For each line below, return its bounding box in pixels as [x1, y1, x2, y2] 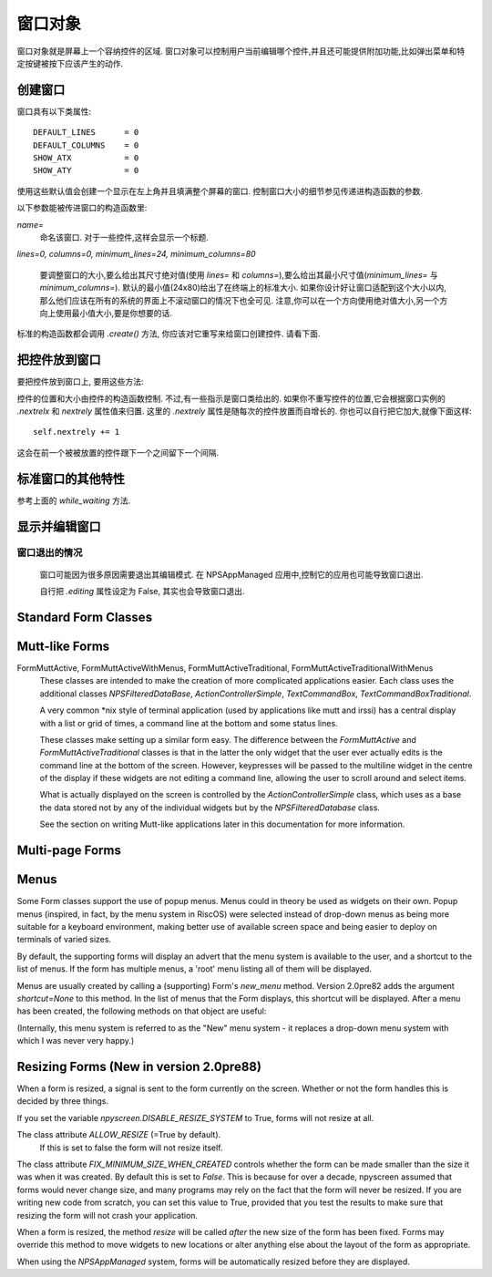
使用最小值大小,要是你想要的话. [55, 307, 173, 318]
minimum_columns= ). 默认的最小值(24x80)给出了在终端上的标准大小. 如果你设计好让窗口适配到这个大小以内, [39, 283, 446, 294]
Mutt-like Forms [16, 638, 110, 654]
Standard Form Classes [16, 609, 153, 624]
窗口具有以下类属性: [16, 106, 92, 117]
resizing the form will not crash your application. [16, 1210, 199, 1220]
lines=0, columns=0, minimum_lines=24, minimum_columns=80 [16, 249, 256, 260]
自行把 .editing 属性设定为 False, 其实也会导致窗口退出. [39, 586, 245, 597]
